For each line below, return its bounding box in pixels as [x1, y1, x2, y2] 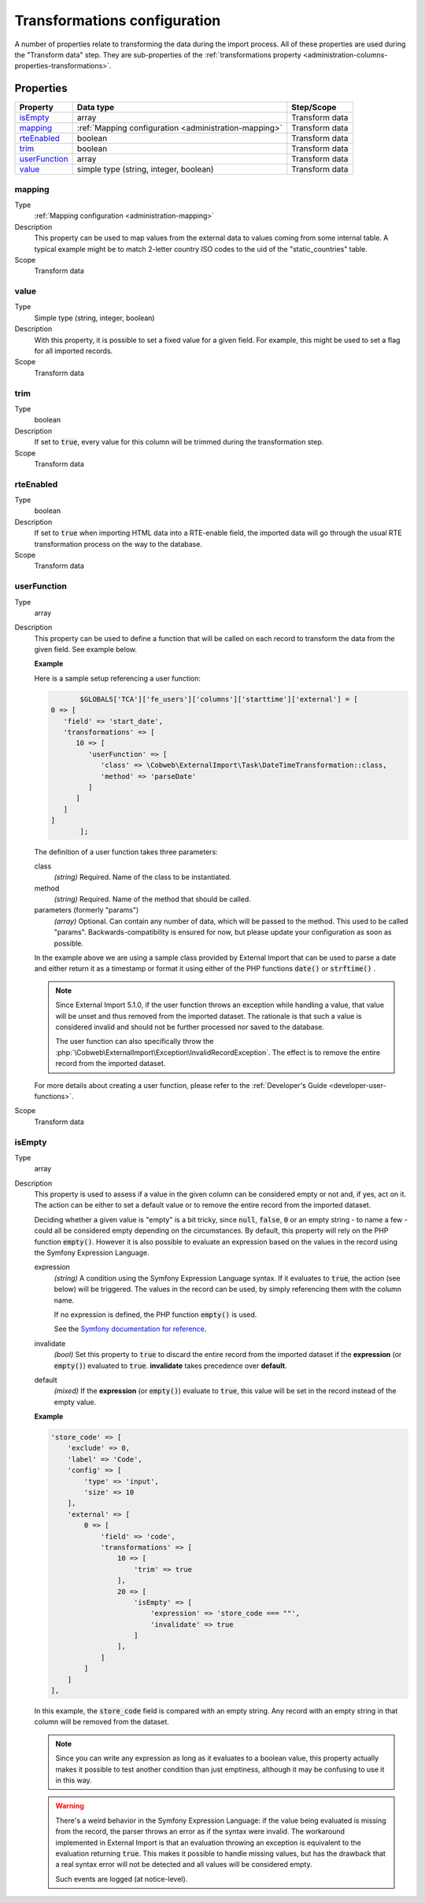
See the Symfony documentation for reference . [54, 1324, 207, 1333]
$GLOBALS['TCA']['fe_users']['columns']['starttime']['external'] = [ [79, 695, 358, 703]
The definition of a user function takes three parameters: [34, 846, 218, 857]
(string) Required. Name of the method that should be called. [54, 894, 251, 904]
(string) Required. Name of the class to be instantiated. [54, 872, 232, 882]
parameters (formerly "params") [34, 905, 139, 915]
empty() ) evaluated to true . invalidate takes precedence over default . [54, 1361, 287, 1370]
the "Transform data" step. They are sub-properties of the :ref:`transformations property [14, 50, 302, 59]
